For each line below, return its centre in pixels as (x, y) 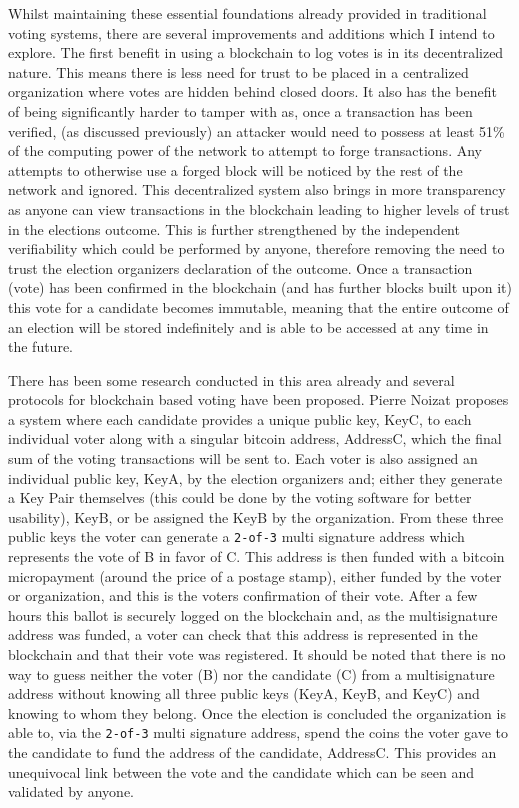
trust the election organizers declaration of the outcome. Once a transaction (240, 267)
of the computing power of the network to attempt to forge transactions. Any (245, 150)
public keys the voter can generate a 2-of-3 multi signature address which (236, 536)
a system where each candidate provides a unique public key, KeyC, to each (240, 418)
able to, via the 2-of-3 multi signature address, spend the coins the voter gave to (258, 732)
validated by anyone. (71, 791)
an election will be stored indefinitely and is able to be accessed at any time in (248, 326)
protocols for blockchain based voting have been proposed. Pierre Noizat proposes (258, 399)
